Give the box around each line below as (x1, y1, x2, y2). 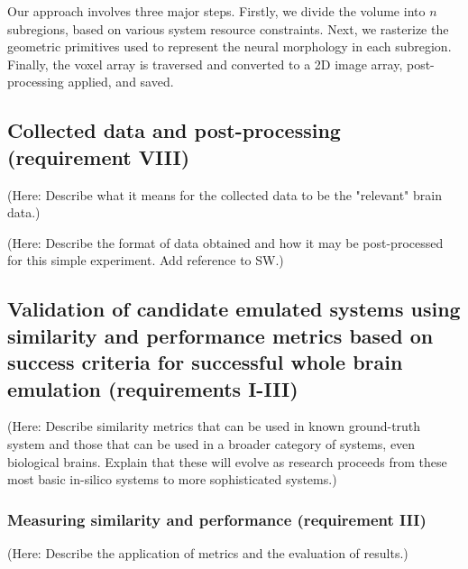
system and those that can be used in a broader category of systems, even (7, 434, 416, 453)
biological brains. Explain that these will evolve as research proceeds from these (7, 452, 447, 471)
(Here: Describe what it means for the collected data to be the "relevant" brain (7, 185, 442, 204)
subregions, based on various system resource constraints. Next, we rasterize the (7, 19, 449, 38)
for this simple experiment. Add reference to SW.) (7, 251, 284, 270)
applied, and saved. (68, 72, 174, 91)
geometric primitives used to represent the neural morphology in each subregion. (7, 37, 452, 56)
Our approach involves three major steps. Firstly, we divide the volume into (7, 2, 426, 20)
